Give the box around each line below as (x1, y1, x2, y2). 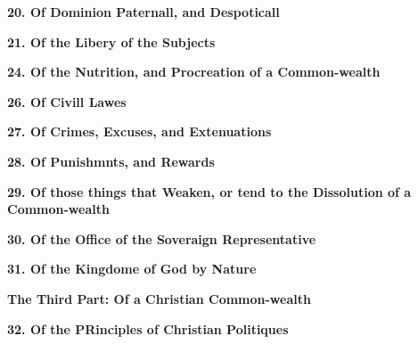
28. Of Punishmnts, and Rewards (7, 152, 215, 170)
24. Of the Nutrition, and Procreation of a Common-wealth (7, 62, 381, 81)
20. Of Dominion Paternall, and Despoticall (7, 3, 280, 20)
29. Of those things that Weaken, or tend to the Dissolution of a (7, 182, 412, 201)
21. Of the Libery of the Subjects (7, 32, 216, 51)
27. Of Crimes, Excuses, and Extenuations (7, 122, 272, 141)
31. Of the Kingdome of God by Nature (7, 259, 257, 278)
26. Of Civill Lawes (7, 92, 127, 111)
